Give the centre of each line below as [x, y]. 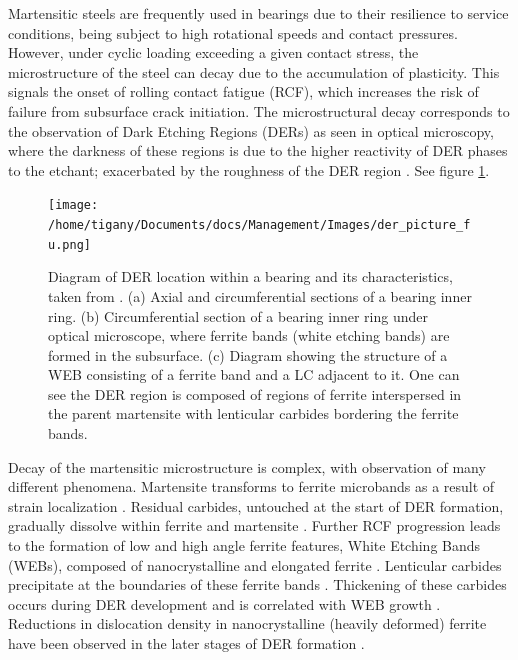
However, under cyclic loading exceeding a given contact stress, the [213, 52]
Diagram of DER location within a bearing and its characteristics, [250, 276]
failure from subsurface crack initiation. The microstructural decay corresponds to [259, 110]
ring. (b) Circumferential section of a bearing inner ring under [238, 315]
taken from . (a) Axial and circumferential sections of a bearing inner [260, 295]
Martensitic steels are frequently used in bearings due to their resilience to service [258, 13]
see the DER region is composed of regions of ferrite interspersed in [255, 393]
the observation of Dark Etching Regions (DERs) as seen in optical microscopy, [251, 130]
